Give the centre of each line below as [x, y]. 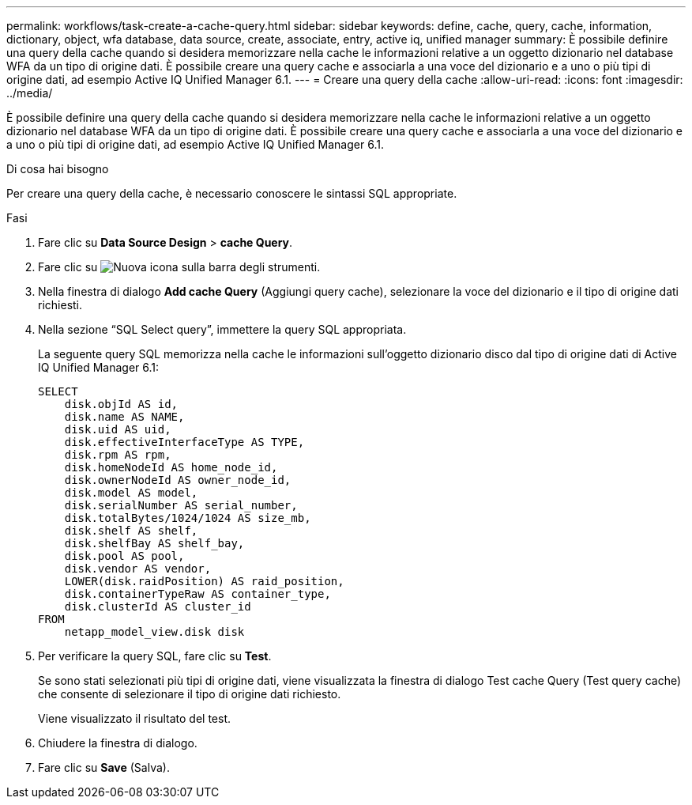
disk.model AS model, [131, 493]
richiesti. [60, 305]
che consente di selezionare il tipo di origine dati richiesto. [190, 694]
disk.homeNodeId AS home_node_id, [171, 467]
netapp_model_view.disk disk [154, 632]
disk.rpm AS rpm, [118, 455]
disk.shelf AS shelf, [131, 531]
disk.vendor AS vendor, [138, 569]
